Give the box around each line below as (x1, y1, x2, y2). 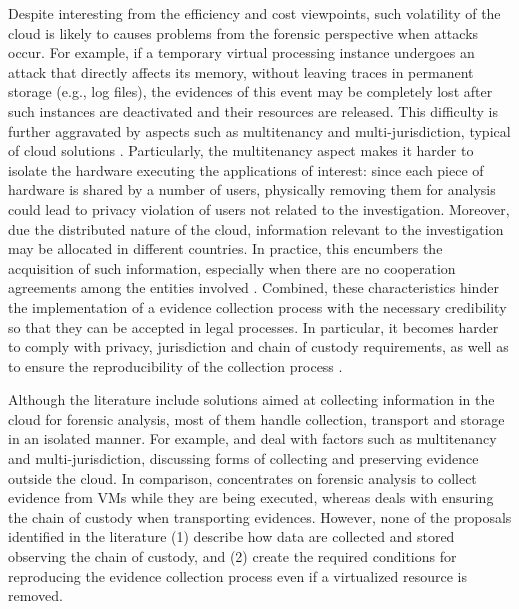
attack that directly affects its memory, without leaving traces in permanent (8, 61, 474, 82)
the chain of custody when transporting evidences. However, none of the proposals (8, 506, 512, 527)
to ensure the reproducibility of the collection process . (8, 355, 343, 376)
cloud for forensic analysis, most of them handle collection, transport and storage (8, 408, 505, 429)
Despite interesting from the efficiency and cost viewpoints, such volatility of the (8, 3, 501, 23)
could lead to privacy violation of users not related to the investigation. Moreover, (8, 198, 510, 219)
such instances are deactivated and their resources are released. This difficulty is (8, 100, 499, 121)
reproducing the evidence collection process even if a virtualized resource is (8, 565, 468, 586)
